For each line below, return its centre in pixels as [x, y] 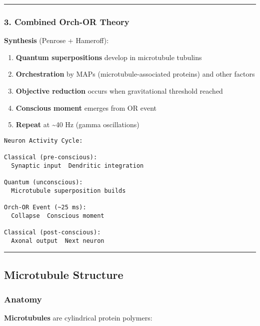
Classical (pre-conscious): [51, 157]
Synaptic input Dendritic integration [77, 166]
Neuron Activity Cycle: [43, 140]
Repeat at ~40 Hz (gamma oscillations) [77, 124]
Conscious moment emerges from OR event [86, 107]
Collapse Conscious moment [58, 216]
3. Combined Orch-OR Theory [67, 21]
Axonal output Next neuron [58, 241]
